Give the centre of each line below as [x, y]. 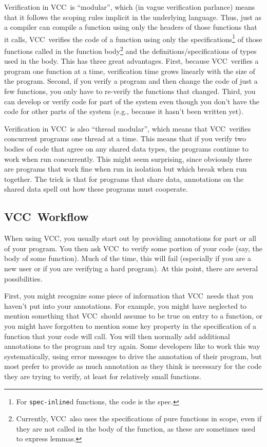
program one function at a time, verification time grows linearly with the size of [130, 71]
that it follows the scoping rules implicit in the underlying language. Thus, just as [133, 17]
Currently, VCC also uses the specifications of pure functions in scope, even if [139, 418]
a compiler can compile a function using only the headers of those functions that [131, 27]
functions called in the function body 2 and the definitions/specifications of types [130, 50]
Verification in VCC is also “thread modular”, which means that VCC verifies [128, 128]
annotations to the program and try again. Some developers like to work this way [132, 346]
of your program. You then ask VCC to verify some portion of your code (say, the [133, 248]
